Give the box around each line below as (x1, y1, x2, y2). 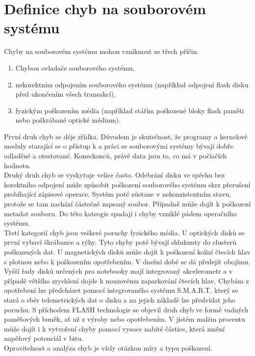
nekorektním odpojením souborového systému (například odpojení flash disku (15, 79, 249, 89)
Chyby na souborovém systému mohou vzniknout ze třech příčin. (4, 46, 199, 56)
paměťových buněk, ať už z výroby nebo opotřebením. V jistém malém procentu (4, 314, 245, 324)
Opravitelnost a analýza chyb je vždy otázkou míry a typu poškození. (4, 342, 212, 353)
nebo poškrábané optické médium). (15, 115, 121, 125)
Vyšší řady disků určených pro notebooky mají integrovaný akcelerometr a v (4, 266, 233, 276)
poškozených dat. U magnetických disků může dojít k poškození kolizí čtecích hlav (4, 247, 251, 256)
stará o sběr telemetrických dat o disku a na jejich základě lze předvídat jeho (4, 294, 235, 305)
